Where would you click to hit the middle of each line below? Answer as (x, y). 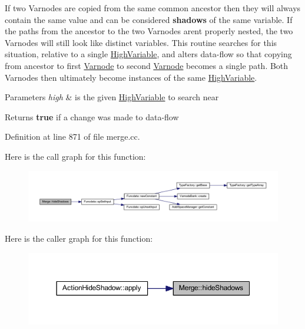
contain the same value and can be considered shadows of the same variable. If (149, 19)
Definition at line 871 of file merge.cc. (72, 136)
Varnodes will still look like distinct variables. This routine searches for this (141, 42)
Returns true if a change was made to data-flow (92, 116)
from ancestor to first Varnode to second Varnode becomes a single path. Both (147, 65)
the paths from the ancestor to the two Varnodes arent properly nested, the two (149, 31)
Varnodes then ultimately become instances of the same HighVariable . (131, 77)
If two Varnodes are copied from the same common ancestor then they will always (153, 8)
